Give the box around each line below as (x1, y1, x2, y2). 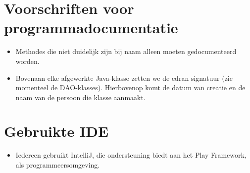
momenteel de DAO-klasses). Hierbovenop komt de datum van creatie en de (15, 82, 246, 93)
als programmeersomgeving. (15, 160, 100, 170)
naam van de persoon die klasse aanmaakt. (15, 92, 146, 102)
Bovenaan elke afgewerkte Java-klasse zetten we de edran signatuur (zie (15, 72, 233, 83)
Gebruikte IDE (4, 121, 109, 141)
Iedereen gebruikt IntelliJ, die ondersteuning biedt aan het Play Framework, (15, 150, 247, 160)
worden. (15, 56, 40, 66)
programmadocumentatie (4, 17, 178, 38)
